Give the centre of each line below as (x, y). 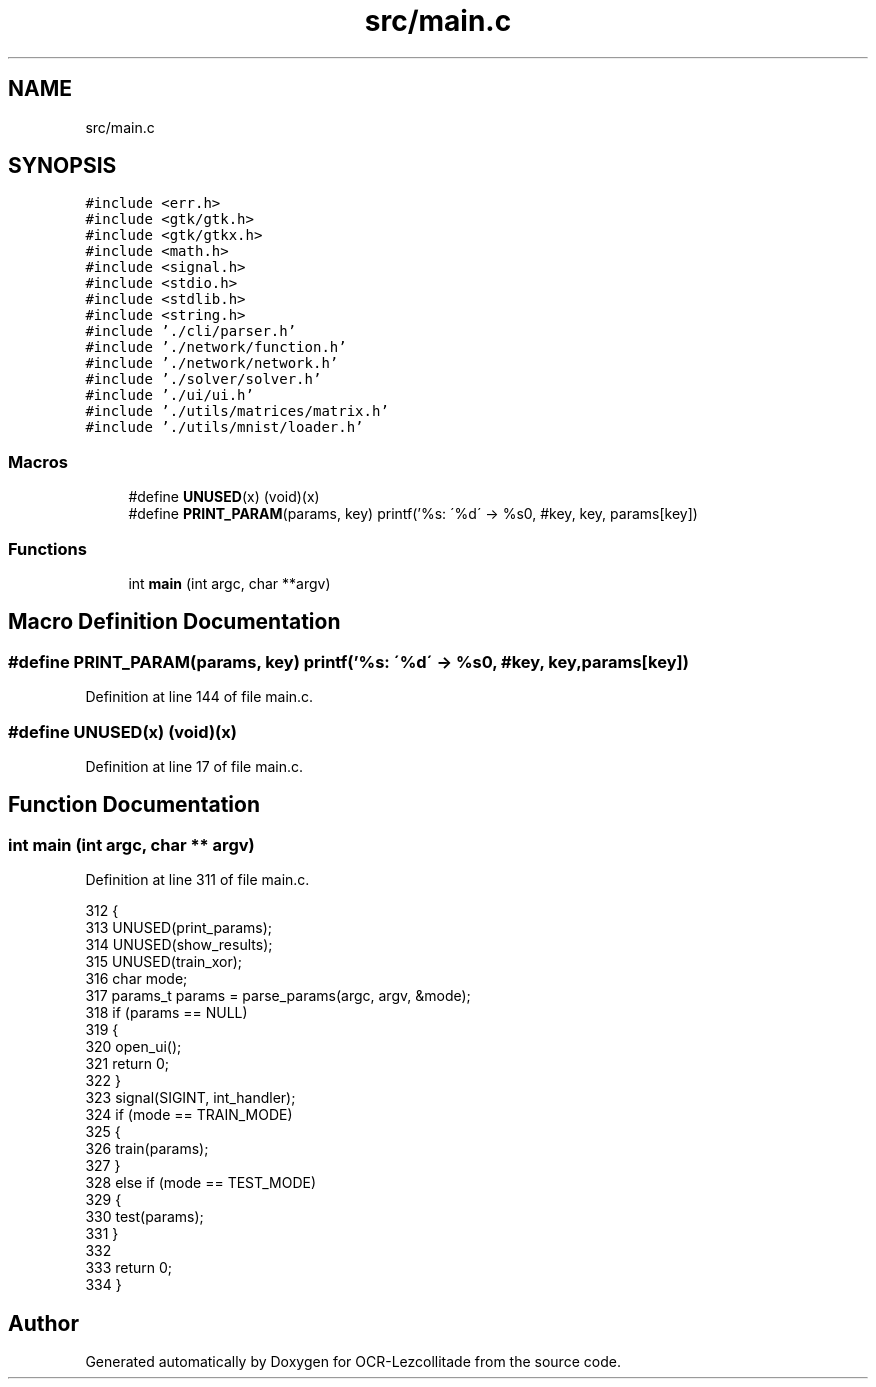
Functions (47, 548)
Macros (38, 461)
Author (43, 1323)
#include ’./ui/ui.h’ (169, 395)
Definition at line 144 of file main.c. (199, 697)
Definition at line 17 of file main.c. (194, 766)
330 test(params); (144, 1217)
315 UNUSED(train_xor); (164, 962)
